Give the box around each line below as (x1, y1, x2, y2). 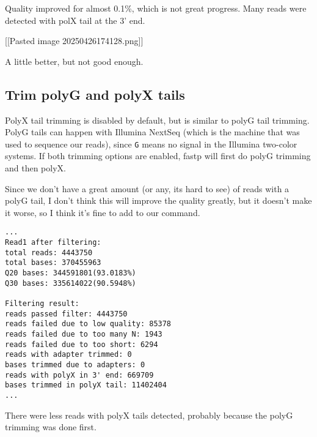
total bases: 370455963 (5, 258, 101, 267)
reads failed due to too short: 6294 (5, 340, 158, 349)
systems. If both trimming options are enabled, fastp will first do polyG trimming (5, 149, 311, 162)
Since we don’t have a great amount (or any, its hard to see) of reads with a (5, 182, 290, 195)
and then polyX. (5, 162, 66, 174)
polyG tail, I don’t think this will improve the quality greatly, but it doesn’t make (5, 194, 312, 207)
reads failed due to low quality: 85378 (5, 319, 172, 329)
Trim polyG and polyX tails (5, 84, 185, 103)
